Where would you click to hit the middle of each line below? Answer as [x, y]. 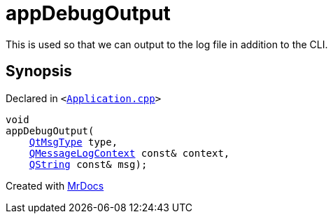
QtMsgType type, [73, 142]
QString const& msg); [88, 164]
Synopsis [39, 71]
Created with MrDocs [55, 185]
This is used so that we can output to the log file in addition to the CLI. [167, 44]
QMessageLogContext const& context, [129, 153]
